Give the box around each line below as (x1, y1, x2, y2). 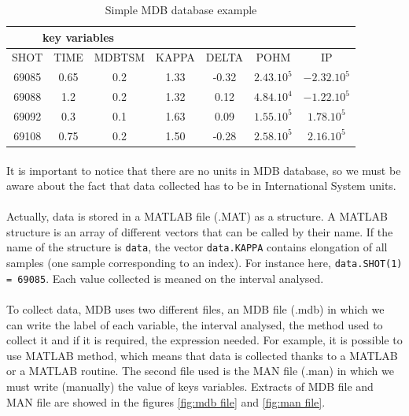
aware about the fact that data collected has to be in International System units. (6, 177, 396, 194)
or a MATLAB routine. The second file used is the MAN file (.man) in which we (6, 362, 394, 379)
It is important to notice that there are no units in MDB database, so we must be (6, 162, 401, 178)
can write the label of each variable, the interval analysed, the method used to (6, 316, 383, 332)
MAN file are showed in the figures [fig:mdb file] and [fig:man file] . (6, 393, 326, 410)
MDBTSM (94, 49, 146, 65)
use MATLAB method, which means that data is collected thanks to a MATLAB (6, 347, 398, 363)
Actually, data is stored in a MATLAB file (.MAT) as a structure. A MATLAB (6, 208, 388, 225)
